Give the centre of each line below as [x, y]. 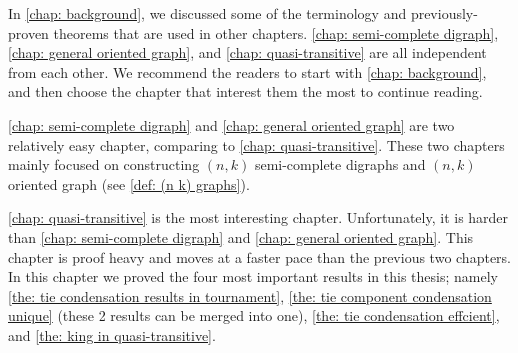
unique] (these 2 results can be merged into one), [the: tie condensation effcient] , [254, 315]
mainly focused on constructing [104, 164]
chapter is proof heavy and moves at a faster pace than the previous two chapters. [259, 256]
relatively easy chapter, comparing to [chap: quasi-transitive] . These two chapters [256, 144]
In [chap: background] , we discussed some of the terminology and [207, 13]
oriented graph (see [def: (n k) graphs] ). [129, 183]
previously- [444, 13]
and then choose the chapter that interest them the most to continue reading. [245, 91]
